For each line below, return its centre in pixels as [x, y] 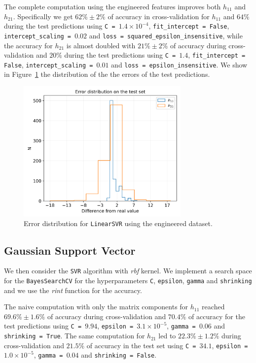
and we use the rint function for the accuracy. [73, 290]
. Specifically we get [43, 16]
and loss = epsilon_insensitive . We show [179, 64]
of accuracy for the [217, 316]
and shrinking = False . [119, 355]
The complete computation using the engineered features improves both [112, 6]
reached [213, 307]
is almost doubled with [101, 45]
